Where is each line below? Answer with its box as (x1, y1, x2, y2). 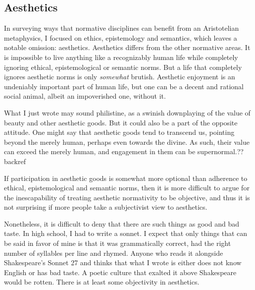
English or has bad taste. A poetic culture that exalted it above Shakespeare (4, 267, 237, 277)
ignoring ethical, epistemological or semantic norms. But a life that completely (4, 61, 242, 72)
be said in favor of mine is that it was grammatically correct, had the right (4, 238, 231, 248)
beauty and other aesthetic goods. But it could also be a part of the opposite (4, 117, 238, 127)
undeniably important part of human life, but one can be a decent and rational (4, 81, 244, 91)
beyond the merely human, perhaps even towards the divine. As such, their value (4, 136, 250, 147)
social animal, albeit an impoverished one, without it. (4, 91, 166, 101)
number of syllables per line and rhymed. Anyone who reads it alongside (4, 247, 223, 258)
